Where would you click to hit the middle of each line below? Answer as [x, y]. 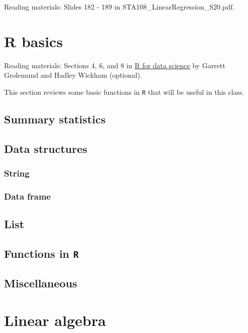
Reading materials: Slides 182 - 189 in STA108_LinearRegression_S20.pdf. [119, 7]
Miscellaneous [41, 283]
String [17, 173]
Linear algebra [55, 320]
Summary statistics [55, 119]
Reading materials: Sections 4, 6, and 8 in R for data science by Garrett [115, 65]
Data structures [46, 148]
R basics [34, 41]
